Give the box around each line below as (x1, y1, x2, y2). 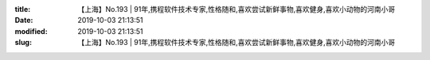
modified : (14, 26, 48, 36)
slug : (14, 38, 32, 47)
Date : (14, 16, 33, 25)
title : (14, 5, 31, 13)
